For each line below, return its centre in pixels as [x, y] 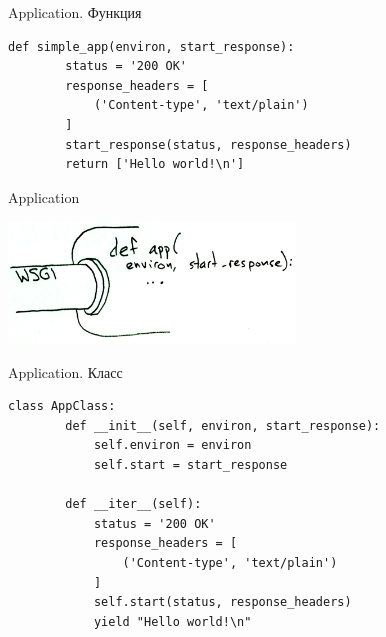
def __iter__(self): [133, 504]
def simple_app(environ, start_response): [151, 46]
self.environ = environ [172, 445]
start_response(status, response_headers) [208, 144]
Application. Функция [75, 12]
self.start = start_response [190, 464]
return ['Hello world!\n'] [155, 164]
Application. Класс [65, 371]
